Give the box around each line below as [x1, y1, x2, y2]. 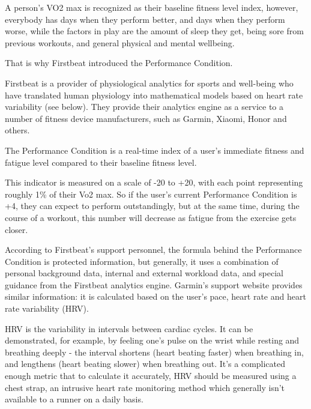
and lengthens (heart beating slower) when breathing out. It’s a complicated [5, 357, 286, 370]
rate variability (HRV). [5, 302, 89, 315]
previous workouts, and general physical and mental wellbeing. [5, 36, 235, 49]
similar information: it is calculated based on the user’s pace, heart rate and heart [5, 290, 306, 303]
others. [5, 124, 30, 136]
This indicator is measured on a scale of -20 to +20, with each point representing [5, 176, 303, 189]
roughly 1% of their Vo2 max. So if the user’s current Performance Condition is [5, 187, 297, 200]
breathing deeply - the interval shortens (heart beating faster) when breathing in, [5, 345, 304, 358]
